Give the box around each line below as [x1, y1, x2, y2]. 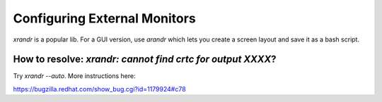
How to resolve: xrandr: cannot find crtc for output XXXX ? [13, 53, 277, 65]
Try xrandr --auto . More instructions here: [13, 72, 136, 80]
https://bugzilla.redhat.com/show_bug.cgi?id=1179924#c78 [13, 84, 187, 93]
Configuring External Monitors [13, 11, 196, 26]
